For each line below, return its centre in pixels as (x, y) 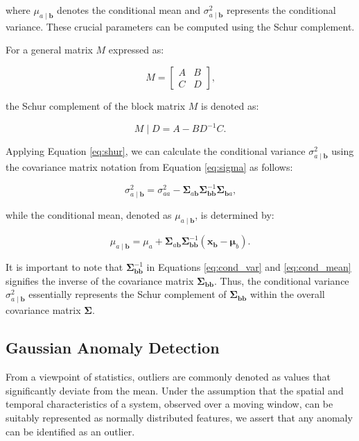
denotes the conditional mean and (129, 10)
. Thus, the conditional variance (282, 280)
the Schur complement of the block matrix (96, 105)
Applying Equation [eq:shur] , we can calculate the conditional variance (156, 151)
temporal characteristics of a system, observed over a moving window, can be (169, 404)
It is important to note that (64, 267)
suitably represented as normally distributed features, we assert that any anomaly (179, 417)
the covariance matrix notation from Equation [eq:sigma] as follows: (149, 167)
